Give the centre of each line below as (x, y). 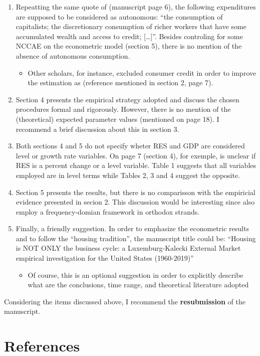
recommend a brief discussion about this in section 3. (97, 129)
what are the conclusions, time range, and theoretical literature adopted (138, 285)
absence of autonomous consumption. (73, 55)
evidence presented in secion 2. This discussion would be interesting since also (135, 202)
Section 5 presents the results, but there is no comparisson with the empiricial (136, 192)
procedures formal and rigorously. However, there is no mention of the (123, 109)
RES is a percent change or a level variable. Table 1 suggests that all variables (136, 165)
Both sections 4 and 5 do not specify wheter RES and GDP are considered (130, 146)
